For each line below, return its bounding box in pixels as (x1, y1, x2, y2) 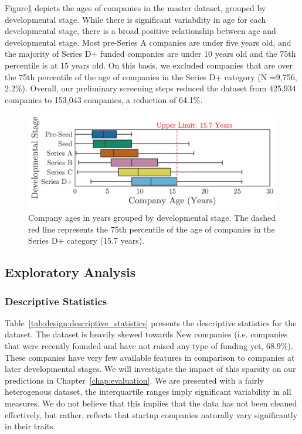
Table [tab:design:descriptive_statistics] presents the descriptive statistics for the (5, 316, 297, 329)
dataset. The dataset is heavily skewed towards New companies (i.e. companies (5, 328, 288, 340)
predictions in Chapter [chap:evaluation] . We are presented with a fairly (5, 374, 264, 386)
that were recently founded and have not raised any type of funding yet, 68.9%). (5, 340, 293, 352)
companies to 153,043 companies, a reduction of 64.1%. (5, 93, 203, 105)
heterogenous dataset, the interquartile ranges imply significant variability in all (5, 385, 291, 398)
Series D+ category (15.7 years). (28, 234, 145, 247)
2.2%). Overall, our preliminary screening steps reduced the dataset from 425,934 (5, 82, 296, 94)
